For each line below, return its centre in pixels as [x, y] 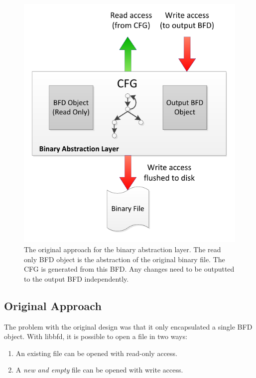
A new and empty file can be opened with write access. [99, 370]
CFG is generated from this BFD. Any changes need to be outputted [129, 269]
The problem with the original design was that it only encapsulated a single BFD [128, 326]
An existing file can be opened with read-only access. [96, 353]
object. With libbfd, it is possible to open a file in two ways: [96, 336]
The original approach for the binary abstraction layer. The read [123, 249]
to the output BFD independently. [76, 278]
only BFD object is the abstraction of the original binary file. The [125, 259]
